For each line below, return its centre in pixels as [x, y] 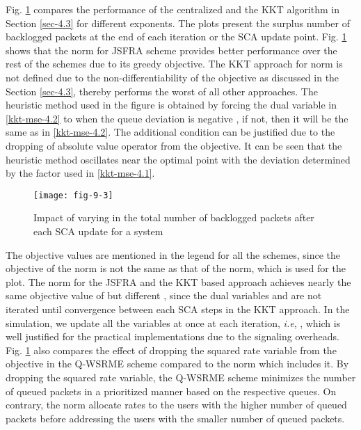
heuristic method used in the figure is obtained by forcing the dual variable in [171, 105]
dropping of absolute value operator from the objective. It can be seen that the [174, 145]
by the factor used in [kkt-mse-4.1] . [80, 173]
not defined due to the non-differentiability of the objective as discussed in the [173, 77]
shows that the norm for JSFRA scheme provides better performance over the [171, 50]
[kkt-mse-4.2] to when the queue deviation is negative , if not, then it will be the [177, 118]
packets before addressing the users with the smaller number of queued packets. [175, 418]
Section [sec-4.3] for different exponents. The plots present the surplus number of [178, 23]
